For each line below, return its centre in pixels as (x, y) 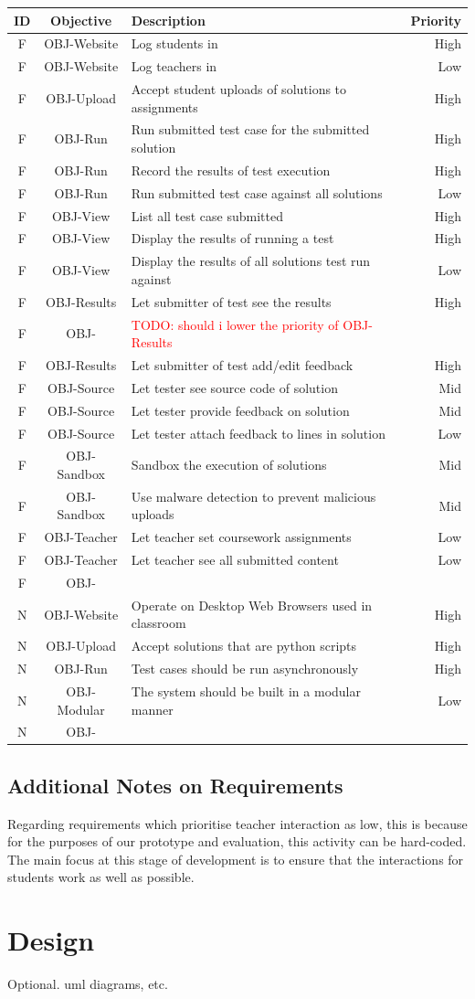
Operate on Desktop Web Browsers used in (252, 605)
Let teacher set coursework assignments (241, 537)
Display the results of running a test (232, 238)
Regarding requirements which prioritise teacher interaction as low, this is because (237, 823)
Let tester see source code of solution (234, 387)
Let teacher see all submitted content (235, 560)
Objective (81, 20)
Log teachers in (174, 66)
